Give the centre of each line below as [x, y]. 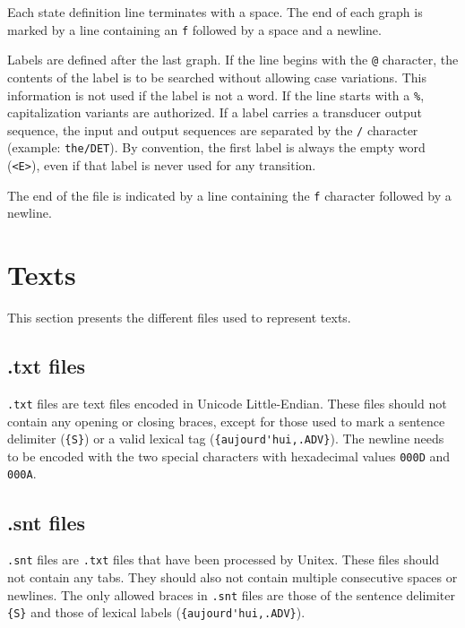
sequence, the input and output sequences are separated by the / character [213, 129]
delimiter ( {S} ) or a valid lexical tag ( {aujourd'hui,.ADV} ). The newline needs [226, 439]
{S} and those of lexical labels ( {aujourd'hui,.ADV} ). [156, 612]
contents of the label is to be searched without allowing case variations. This [217, 77]
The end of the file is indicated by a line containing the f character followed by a [229, 195]
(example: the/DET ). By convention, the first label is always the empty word [216, 147]
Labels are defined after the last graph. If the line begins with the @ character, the [233, 60]
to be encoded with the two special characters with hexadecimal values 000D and [229, 456]
